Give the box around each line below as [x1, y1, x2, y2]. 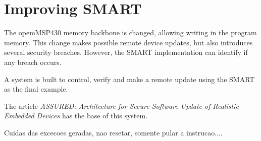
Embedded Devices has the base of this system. [4, 110, 148, 121]
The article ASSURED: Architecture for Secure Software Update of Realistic [4, 100, 239, 111]
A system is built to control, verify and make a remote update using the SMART [4, 74, 255, 84]
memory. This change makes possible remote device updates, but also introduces [4, 37, 253, 47]
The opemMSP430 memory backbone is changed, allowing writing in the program [4, 27, 257, 38]
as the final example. [4, 84, 68, 94]
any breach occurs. [4, 56, 62, 67]
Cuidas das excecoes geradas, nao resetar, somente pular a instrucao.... [4, 127, 223, 137]
